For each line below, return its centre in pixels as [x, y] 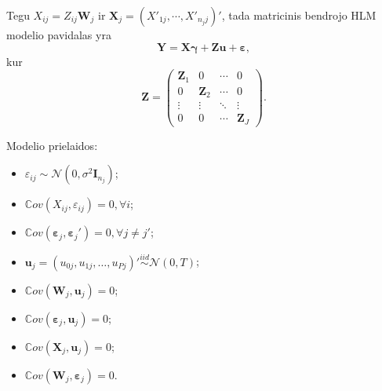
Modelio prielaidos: [52, 145]
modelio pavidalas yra [59, 35]
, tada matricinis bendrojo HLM [299, 15]
